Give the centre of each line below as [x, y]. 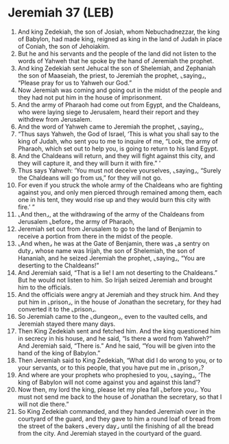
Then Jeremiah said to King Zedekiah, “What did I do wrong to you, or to [120, 360]
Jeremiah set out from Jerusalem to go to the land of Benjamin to [110, 229]
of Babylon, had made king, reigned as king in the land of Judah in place [120, 38]
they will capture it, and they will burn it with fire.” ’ [89, 163]
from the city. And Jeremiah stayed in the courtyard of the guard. [110, 433]
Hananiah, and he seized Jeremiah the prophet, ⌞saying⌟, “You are [111, 258]
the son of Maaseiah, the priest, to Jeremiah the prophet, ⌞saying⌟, [112, 75]
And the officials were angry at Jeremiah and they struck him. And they [118, 294]
